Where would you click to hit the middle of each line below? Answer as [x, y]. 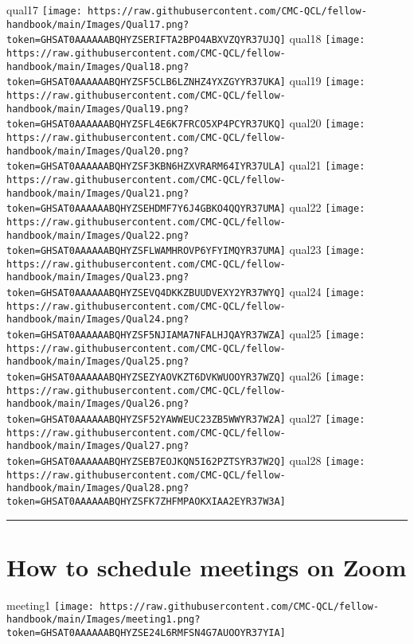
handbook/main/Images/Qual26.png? [98, 404]
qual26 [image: [327, 376]
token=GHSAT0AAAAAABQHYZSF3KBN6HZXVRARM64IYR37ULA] [146, 167]
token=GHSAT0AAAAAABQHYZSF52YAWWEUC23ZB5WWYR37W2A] [146, 420]
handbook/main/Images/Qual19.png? [98, 109]
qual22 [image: [327, 207]
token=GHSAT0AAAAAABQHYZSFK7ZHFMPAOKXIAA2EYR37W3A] [146, 501]
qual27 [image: [327, 418]
